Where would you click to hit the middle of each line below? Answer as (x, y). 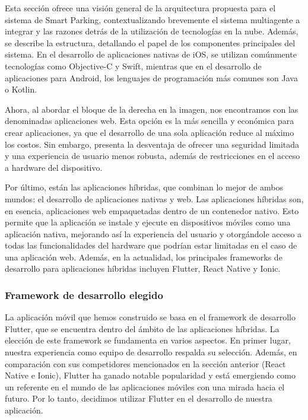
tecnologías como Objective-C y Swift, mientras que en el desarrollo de (133, 66)
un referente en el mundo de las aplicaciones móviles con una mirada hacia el (145, 386)
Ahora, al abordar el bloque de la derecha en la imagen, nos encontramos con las (152, 109)
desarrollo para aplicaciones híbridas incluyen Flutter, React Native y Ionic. (143, 268)
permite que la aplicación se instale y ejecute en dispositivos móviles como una (148, 222)
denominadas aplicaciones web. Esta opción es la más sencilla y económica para (150, 121)
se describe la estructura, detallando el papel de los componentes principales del (150, 42)
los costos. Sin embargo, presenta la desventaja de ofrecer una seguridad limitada (152, 144)
